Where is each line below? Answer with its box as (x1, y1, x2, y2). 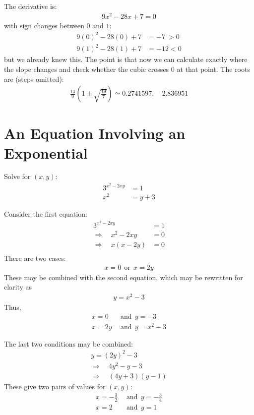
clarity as (4, 282, 32, 292)
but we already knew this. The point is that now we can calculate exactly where (4, 54, 248, 64)
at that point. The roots (177, 63, 250, 74)
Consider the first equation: (4, 209, 87, 219)
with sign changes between (4, 20, 84, 30)
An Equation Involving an (4, 123, 186, 143)
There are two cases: (4, 253, 66, 263)
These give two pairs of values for (4, 381, 106, 392)
